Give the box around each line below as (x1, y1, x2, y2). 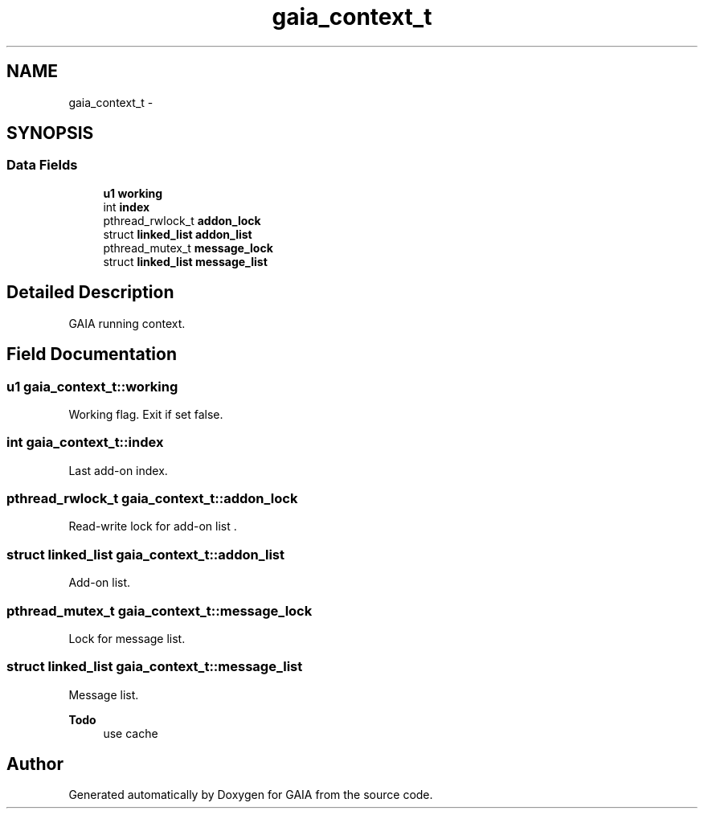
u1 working (103, 186, 163, 200)
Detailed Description (6, 282, 174, 303)
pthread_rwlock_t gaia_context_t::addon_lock (6, 490, 298, 506)
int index (103, 199, 150, 214)
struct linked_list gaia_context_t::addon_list (6, 546, 285, 563)
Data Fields (6, 157, 78, 174)
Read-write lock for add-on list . (68, 519, 237, 534)
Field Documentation (6, 344, 177, 365)
